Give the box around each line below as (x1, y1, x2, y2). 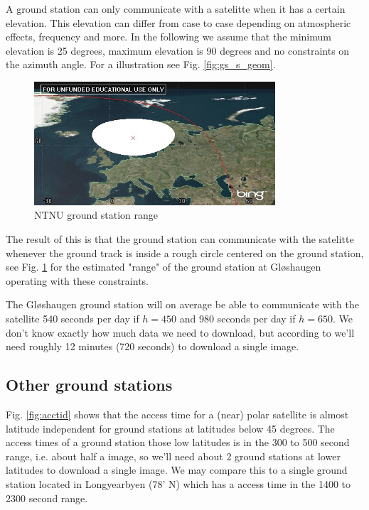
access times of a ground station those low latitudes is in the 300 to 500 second (6, 435, 350, 450)
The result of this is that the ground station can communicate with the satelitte (6, 232, 354, 246)
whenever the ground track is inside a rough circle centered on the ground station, (6, 245, 364, 260)
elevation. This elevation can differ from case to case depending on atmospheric (6, 15, 351, 30)
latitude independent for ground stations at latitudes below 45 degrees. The (6, 421, 335, 435)
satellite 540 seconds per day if (6, 310, 139, 325)
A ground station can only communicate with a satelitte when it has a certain (6, 1, 346, 16)
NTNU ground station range (34, 207, 159, 222)
